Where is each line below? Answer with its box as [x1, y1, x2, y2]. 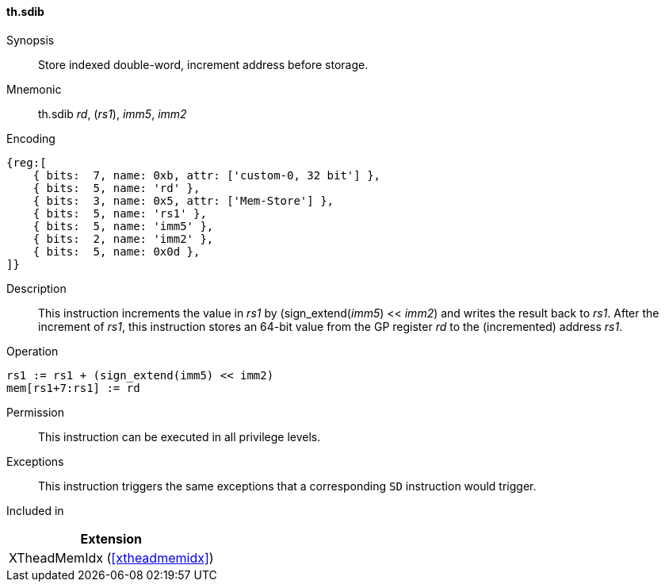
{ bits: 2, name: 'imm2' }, [32, 232, 214, 245]
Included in [6, 503, 64, 517]
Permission [6, 405, 65, 419]
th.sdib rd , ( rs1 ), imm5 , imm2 [38, 106, 187, 121]
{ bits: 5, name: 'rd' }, [32, 181, 201, 194]
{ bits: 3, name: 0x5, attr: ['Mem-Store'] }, [32, 194, 334, 207]
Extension [80, 530, 143, 547]
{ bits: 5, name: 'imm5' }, [32, 219, 214, 233]
